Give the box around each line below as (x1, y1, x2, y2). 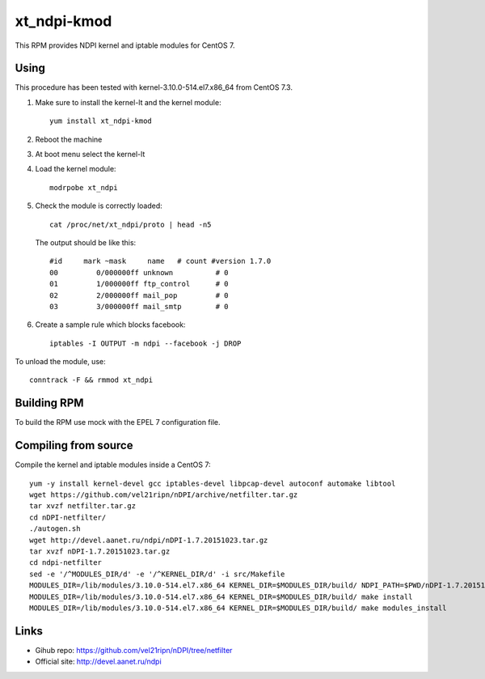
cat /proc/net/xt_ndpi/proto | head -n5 (49, 219, 212, 229)
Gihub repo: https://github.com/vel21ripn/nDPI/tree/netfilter (35, 645, 233, 655)
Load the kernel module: (35, 164, 116, 174)
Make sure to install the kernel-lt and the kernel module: (35, 97, 221, 107)
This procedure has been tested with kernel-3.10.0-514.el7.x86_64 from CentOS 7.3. (15, 83, 293, 92)
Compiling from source (15, 439, 133, 452)
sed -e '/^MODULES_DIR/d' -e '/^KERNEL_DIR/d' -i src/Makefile (29, 569, 285, 579)
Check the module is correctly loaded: (35, 201, 163, 210)
